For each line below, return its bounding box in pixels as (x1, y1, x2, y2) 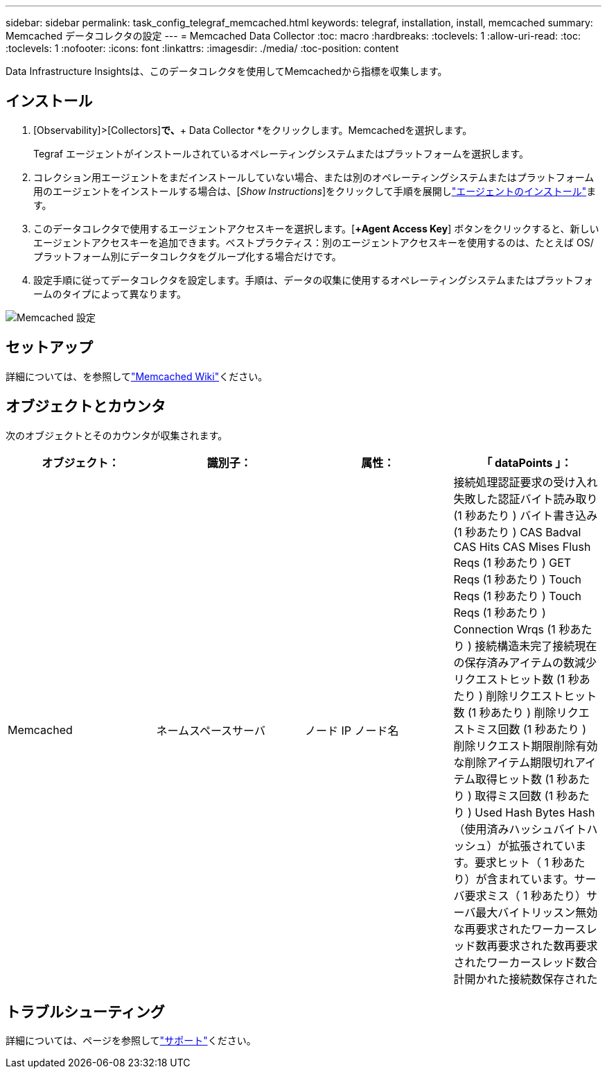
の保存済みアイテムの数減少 (453, 655, 597, 670)
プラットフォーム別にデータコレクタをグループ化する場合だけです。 (33, 250, 342, 262)
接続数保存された (509, 971, 598, 986)
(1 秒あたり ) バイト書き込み (453, 508, 598, 522)
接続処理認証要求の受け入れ (453, 475, 598, 489)
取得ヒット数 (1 (475, 772, 554, 786)
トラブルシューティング (6, 1003, 165, 1021)
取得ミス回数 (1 (475, 788, 554, 803)
